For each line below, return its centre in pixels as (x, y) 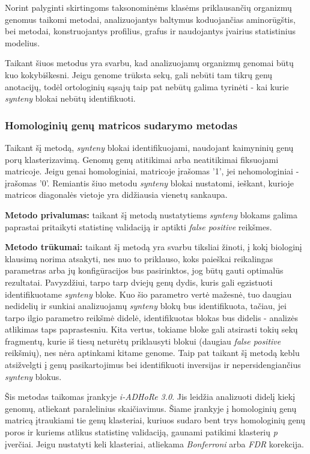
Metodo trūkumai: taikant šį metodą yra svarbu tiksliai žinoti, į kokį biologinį (153, 247)
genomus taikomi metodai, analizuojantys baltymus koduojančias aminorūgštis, (150, 19)
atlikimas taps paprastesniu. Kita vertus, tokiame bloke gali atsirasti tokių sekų (151, 329)
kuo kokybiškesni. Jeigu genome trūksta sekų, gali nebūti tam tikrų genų (139, 74)
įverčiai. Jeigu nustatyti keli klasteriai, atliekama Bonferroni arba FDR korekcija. (154, 443)
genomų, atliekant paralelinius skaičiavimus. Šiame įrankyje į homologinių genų (151, 408)
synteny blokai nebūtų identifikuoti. (70, 98)
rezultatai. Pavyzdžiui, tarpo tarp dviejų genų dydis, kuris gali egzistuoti (139, 282)
